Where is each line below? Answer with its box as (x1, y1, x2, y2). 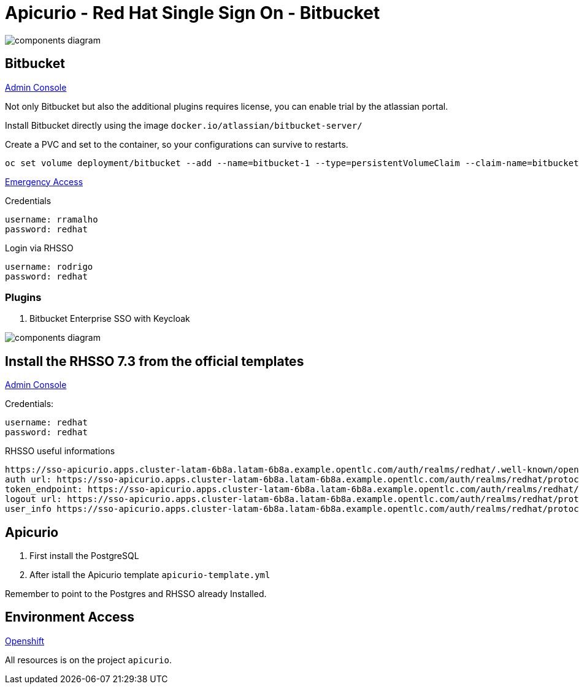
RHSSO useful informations (5, 446, 115, 457)
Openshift (5, 635, 45, 646)
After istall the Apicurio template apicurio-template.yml (29, 569, 270, 581)
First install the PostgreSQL (29, 550, 139, 561)
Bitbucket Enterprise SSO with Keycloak (29, 313, 190, 324)
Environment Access (5, 609, 135, 625)
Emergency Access (5, 176, 83, 187)
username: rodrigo (5, 261, 93, 272)
